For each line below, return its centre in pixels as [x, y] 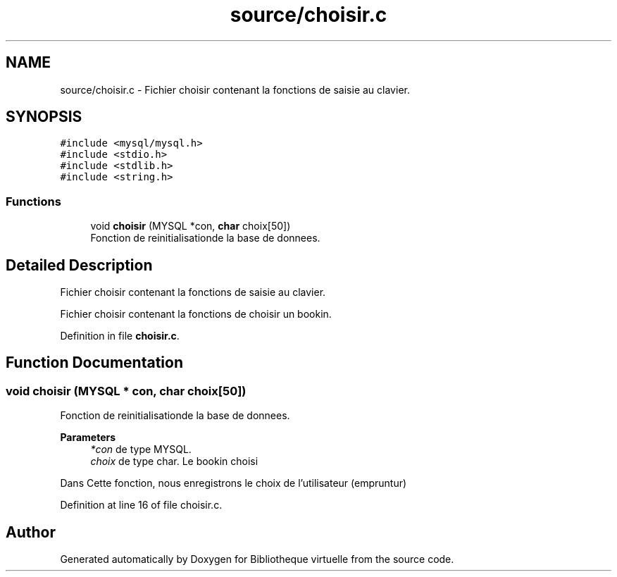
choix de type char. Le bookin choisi [174, 461]
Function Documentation [94, 363]
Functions [33, 201]
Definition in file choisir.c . [120, 336]
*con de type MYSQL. [141, 449]
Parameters [88, 438]
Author [31, 532]
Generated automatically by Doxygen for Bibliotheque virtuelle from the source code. [257, 559]
